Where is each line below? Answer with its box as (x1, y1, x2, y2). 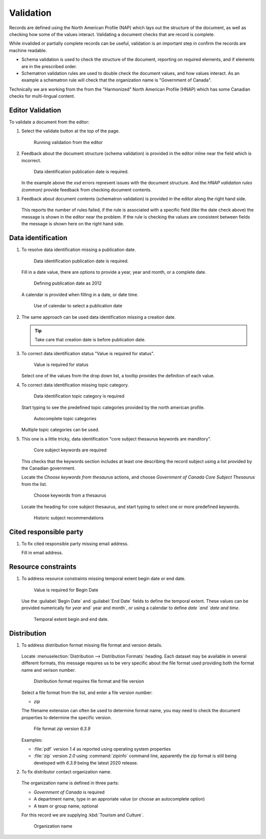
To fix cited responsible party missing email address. (21, 541, 129, 547)
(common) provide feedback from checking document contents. (21, 186, 152, 192)
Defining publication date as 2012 (33, 280, 102, 286)
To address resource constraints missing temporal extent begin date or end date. (21, 576, 186, 582)
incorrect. (21, 157, 41, 163)
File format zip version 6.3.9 (33, 726, 91, 732)
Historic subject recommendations (33, 514, 104, 520)
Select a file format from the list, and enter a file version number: (21, 690, 153, 695)
